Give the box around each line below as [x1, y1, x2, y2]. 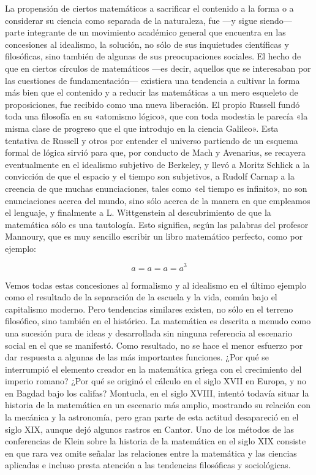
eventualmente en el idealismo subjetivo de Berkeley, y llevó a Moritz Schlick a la [5, 158, 310, 170]
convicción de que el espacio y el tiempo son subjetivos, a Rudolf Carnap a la [5, 170, 295, 183]
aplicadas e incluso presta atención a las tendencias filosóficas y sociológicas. [5, 458, 291, 471]
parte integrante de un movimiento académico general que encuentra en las [5, 26, 286, 39]
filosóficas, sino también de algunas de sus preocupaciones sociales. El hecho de [5, 50, 301, 63]
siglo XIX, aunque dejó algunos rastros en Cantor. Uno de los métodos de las [5, 422, 294, 435]
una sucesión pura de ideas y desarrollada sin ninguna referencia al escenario [5, 326, 292, 339]
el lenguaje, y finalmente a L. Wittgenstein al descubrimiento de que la [5, 206, 271, 219]
